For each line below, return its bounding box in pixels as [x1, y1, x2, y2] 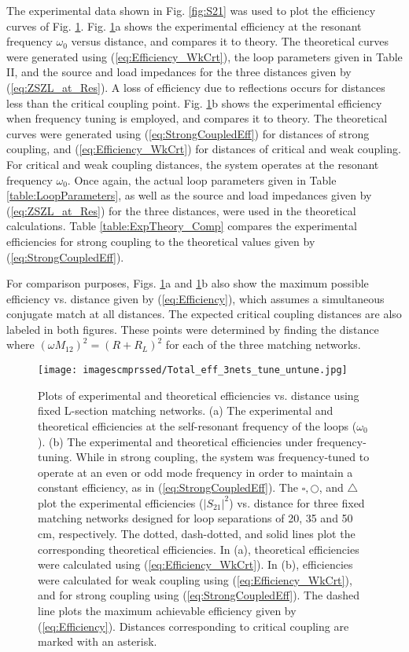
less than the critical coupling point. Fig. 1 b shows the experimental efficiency [6, 94, 382, 111]
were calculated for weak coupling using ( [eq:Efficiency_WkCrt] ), [38, 571, 352, 588]
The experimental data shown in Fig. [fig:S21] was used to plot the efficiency [6, 2, 376, 18]
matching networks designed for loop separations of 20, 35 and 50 [38, 510, 353, 526]
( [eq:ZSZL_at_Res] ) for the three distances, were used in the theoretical [6, 202, 356, 218]
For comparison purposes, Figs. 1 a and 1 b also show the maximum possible [6, 275, 369, 291]
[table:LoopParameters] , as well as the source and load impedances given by [6, 187, 372, 203]
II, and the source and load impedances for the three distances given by [6, 64, 352, 80]
